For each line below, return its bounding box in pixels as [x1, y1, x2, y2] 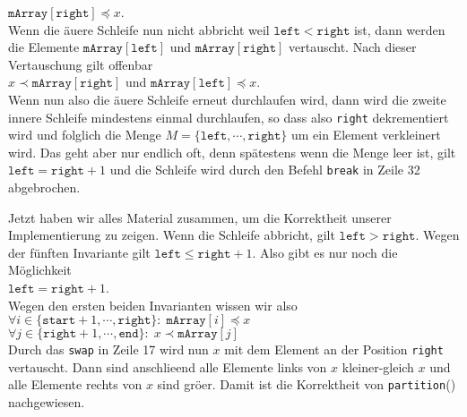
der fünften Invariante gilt [8, 243, 151, 261]
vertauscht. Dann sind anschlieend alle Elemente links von [8, 357, 327, 376]
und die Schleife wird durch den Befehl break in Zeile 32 [109, 160, 420, 179]
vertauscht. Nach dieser [289, 38, 417, 56]
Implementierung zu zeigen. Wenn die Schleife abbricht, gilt [8, 226, 335, 244]
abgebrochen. [8, 178, 81, 197]
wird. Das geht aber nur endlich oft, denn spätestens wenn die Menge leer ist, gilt [8, 142, 456, 161]
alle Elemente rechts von [8, 375, 143, 394]
